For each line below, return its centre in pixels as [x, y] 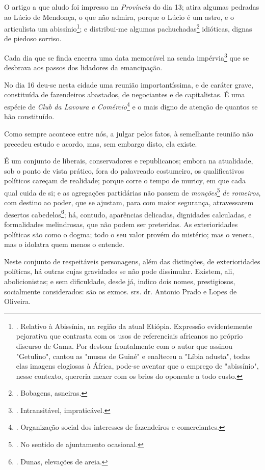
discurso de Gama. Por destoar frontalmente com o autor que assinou [124, 345]
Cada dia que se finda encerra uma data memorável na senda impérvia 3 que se [127, 57]
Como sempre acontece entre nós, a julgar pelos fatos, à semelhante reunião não [129, 133]
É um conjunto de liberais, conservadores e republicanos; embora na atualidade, [129, 161]
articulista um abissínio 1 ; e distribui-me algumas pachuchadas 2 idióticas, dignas [128, 28]
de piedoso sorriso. [33, 38]
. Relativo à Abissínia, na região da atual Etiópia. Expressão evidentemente [134, 326]
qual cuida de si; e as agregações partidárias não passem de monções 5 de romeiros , [132, 191]
